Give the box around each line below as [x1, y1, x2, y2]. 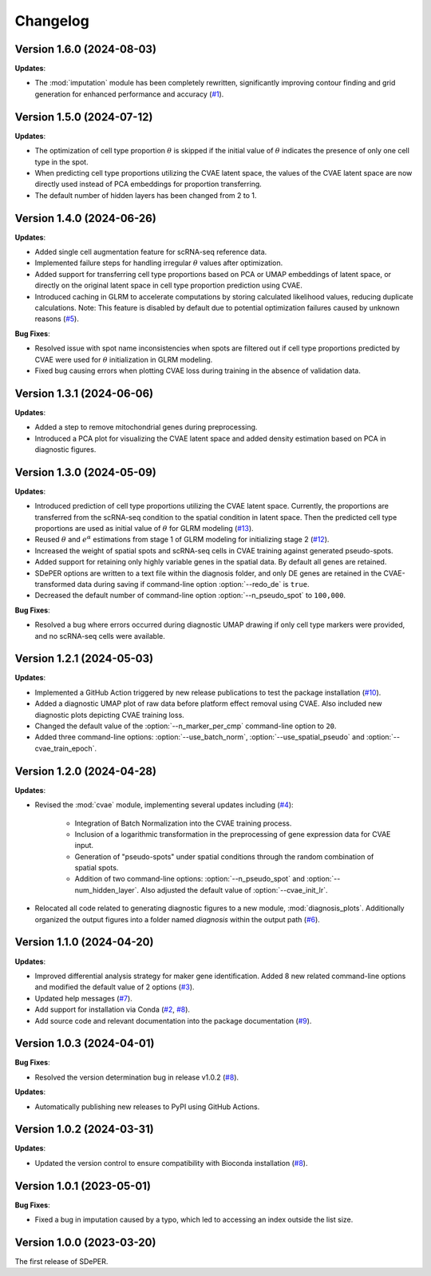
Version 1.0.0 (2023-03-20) [14, 1235, 156, 1249]
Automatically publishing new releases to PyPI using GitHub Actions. [34, 1102, 260, 1112]
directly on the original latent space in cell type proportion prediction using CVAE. [34, 280, 303, 291]
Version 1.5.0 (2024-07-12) [14, 110, 153, 124]
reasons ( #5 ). [34, 314, 79, 323]
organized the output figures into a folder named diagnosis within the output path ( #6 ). [34, 914, 321, 924]
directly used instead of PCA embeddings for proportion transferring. [34, 180, 263, 189]
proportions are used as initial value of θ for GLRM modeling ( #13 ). [34, 524, 255, 533]
